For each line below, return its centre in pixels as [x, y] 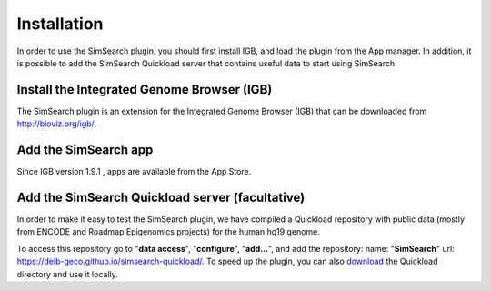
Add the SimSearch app [85, 150]
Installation [60, 24]
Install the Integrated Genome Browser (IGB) [145, 90]
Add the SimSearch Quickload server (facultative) [161, 197]
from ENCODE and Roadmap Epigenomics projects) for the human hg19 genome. [168, 232]
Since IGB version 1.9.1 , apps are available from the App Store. [134, 172]
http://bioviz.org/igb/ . [57, 124]
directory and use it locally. [67, 274]
